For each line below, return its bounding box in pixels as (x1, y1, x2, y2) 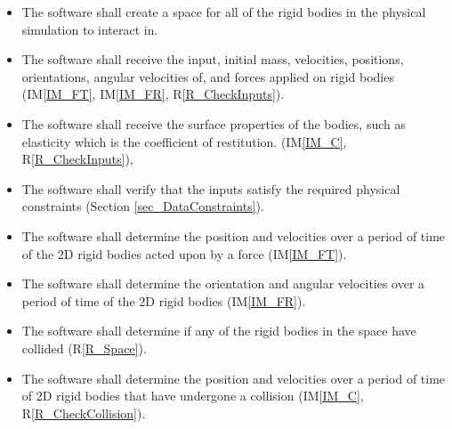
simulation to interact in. (21, 20, 158, 38)
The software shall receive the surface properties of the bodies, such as (21, 114, 406, 133)
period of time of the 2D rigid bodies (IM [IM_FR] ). (21, 291, 306, 310)
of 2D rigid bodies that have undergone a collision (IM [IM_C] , (21, 386, 364, 405)
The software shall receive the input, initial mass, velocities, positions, (21, 50, 404, 69)
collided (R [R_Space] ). (21, 338, 147, 357)
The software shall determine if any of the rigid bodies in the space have (21, 321, 416, 340)
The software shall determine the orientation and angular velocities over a (21, 274, 425, 293)
